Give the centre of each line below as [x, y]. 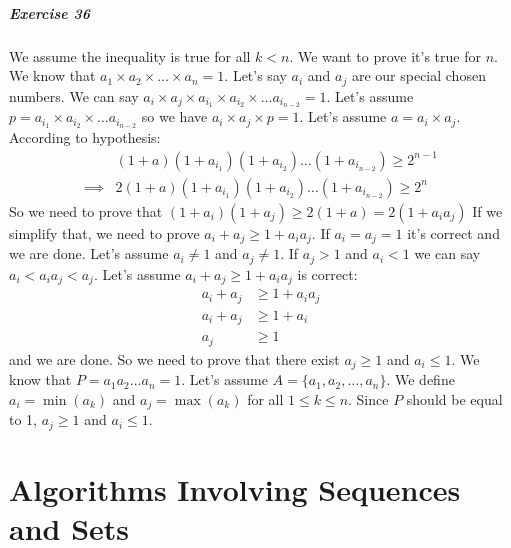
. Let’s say [255, 75]
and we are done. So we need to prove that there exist [174, 358]
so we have [174, 116]
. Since [368, 398]
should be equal [454, 398]
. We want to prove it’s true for [385, 55]
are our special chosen [418, 75]
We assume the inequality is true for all [130, 55]
